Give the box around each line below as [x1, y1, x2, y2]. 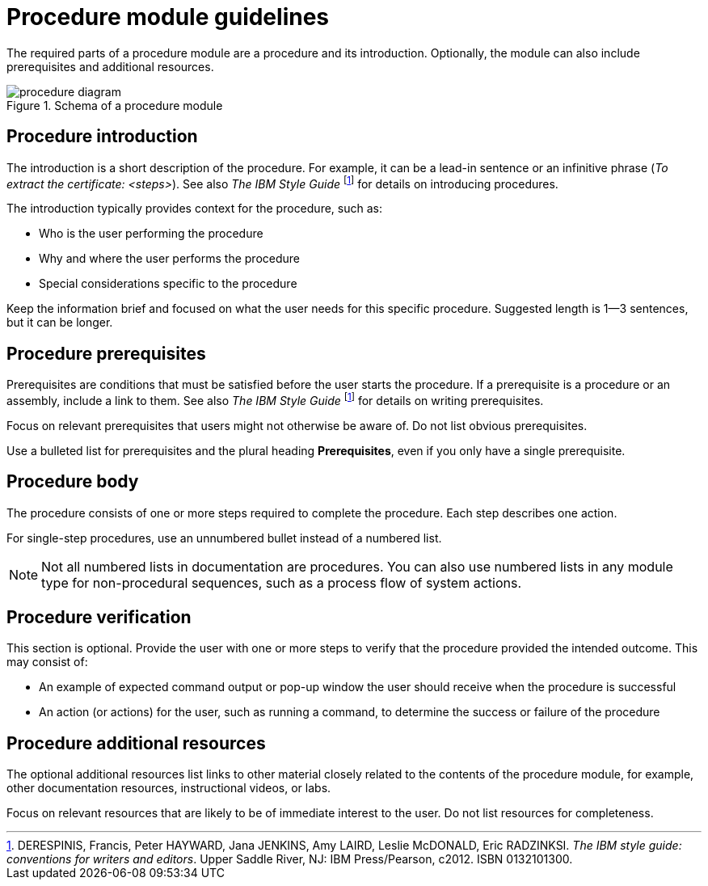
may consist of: [6, 655, 88, 669]
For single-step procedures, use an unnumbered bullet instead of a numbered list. [6, 530, 442, 545]
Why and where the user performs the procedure [39, 251, 300, 266]
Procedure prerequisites [6, 343, 206, 364]
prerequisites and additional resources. [6, 59, 214, 74]
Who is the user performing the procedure [39, 226, 263, 241]
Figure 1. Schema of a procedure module [6, 98, 223, 112]
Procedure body [6, 471, 139, 492]
